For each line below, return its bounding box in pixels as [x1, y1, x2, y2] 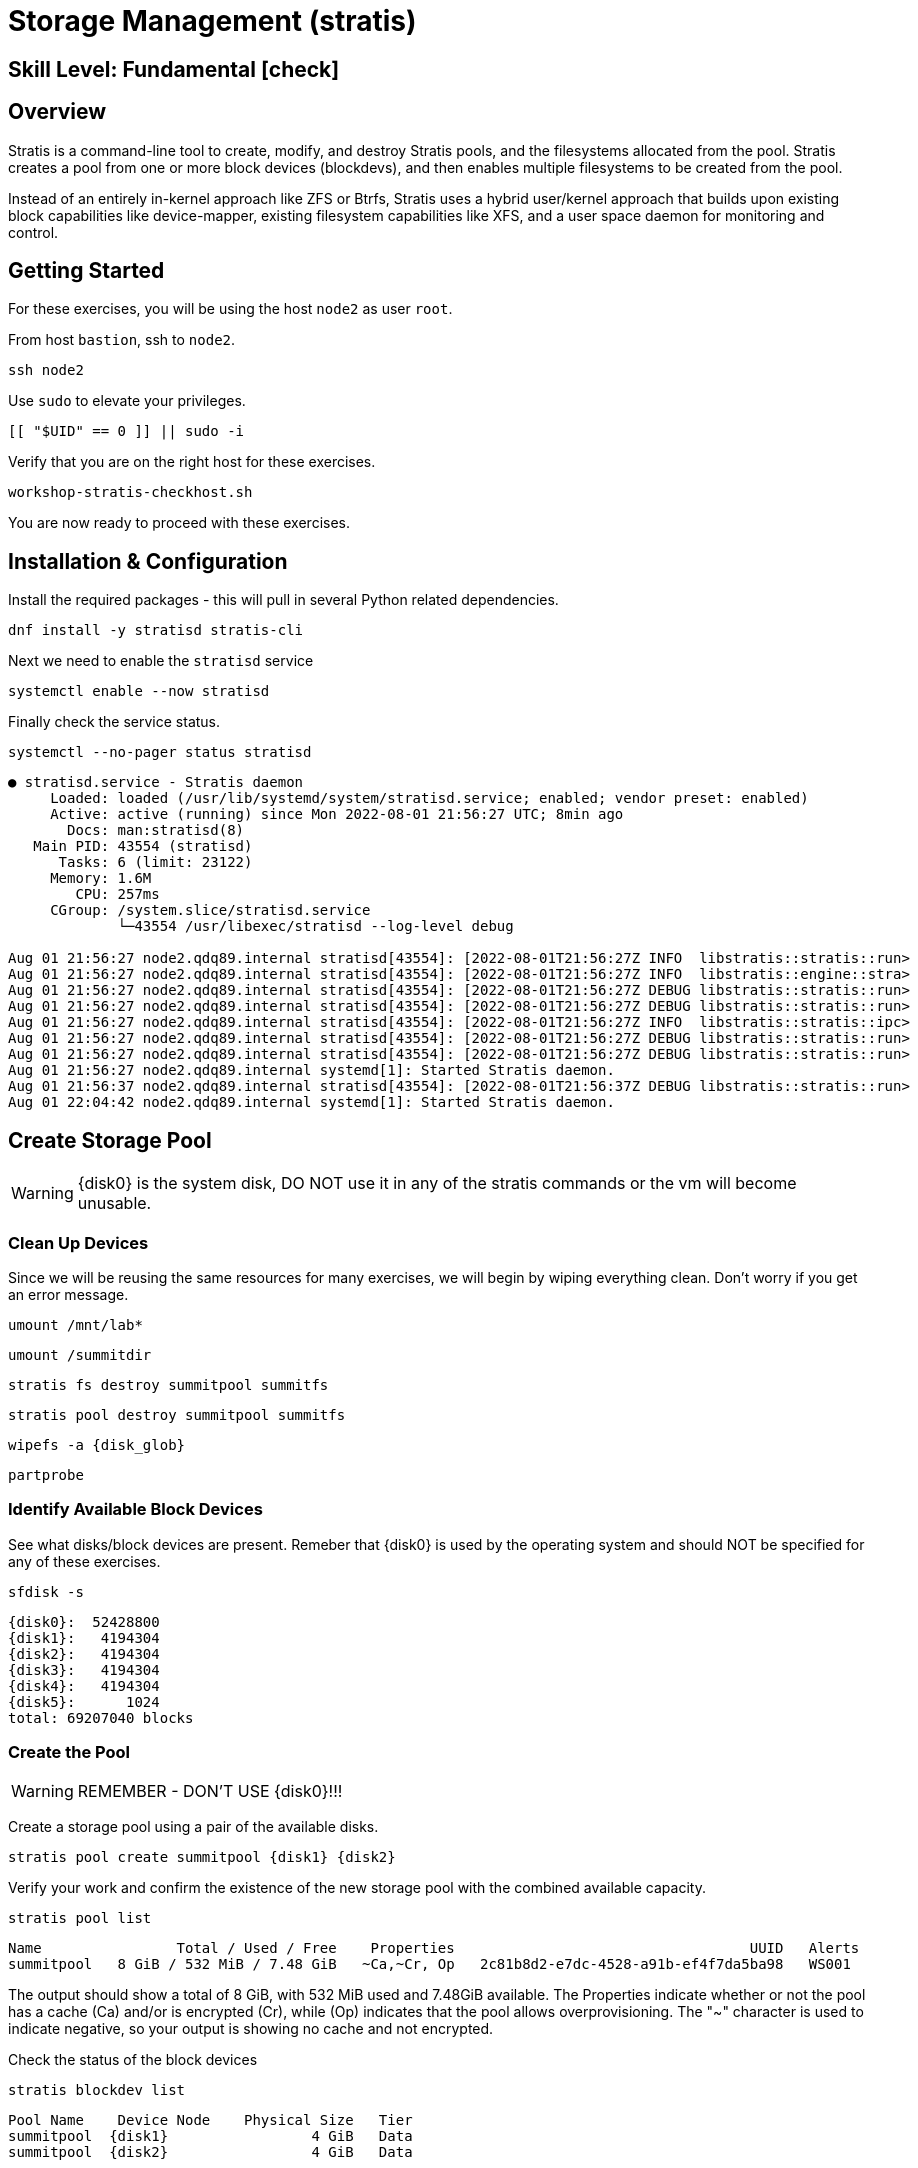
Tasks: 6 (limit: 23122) [58, 854, 253, 871]
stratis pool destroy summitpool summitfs [8, 1406, 346, 1423]
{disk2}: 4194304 [8, 1645, 160, 1662]
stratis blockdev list [8, 2082, 186, 2099]
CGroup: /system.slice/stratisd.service [50, 902, 371, 919]
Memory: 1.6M [50, 870, 152, 887]
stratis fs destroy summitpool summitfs [8, 1376, 329, 1393]
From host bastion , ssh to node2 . [8, 331, 236, 349]
